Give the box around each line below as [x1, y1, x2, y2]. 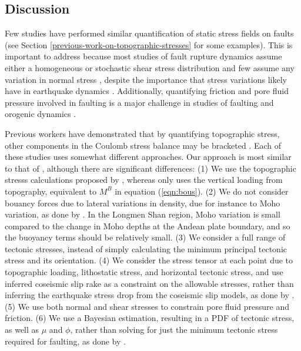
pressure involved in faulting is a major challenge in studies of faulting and [5, 96, 274, 108]
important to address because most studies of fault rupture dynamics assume [5, 50, 282, 62]
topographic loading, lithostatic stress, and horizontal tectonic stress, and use [5, 266, 283, 278]
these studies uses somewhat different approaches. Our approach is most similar [5, 151, 292, 163]
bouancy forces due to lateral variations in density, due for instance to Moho [5, 196, 280, 209]
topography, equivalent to [5, 185, 97, 197]
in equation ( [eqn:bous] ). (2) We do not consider [115, 185, 289, 197]
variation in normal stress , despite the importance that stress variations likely [5, 73, 287, 85]
